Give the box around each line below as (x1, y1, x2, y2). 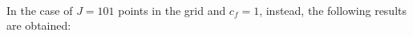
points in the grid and (118, 2, 226, 18)
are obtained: (6, 17, 71, 34)
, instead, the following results (259, 2, 407, 18)
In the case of (6, 2, 73, 18)
